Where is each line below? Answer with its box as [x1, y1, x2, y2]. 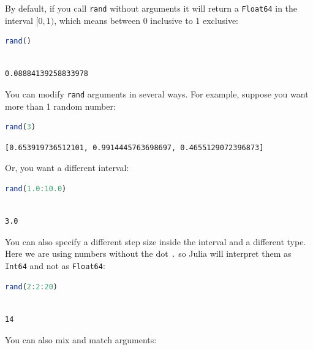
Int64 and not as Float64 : [5, 259, 105, 272]
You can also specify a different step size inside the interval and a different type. [5, 235, 306, 248]
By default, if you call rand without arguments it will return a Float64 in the [5, 2, 298, 14]
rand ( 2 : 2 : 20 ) [5, 282, 58, 291]
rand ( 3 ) [5, 123, 36, 132]
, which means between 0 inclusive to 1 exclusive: [54, 13, 238, 26]
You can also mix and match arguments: [5, 333, 157, 346]
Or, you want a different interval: [5, 161, 129, 174]
